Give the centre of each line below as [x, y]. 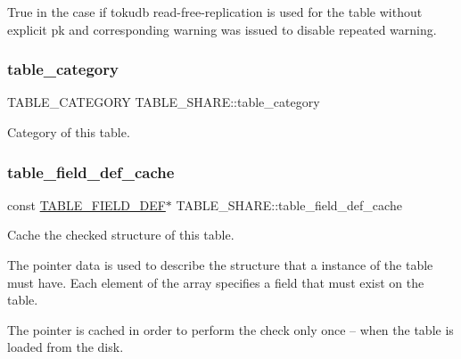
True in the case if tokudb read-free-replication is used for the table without [215, 12]
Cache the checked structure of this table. [121, 235]
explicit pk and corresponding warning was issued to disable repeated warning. [222, 29]
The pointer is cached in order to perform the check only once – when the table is [230, 329]
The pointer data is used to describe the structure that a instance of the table [220, 265]
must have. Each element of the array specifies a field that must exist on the [216, 282]
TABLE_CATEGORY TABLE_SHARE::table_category [164, 102]
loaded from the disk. [66, 347]
